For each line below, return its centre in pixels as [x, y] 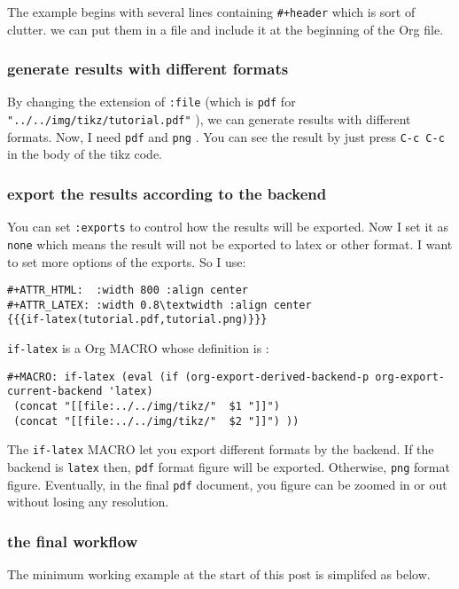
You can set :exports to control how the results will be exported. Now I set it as [228, 227]
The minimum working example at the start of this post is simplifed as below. [219, 574]
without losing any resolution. [88, 502]
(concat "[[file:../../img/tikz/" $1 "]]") [147, 407]
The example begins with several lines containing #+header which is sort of [211, 12]
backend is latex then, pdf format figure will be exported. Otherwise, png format [229, 467]
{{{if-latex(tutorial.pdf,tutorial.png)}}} [137, 320]
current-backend [55, 392]
